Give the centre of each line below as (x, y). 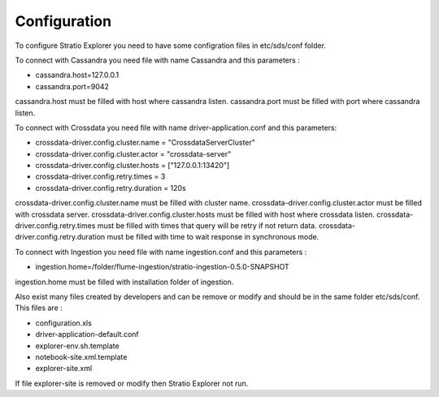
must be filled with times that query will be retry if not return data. (207, 226)
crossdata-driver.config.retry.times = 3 (100, 177)
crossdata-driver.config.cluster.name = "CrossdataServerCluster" (146, 143)
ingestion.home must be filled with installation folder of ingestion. (124, 282)
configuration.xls (64, 323)
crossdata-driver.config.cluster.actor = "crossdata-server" (133, 153)
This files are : (39, 308)
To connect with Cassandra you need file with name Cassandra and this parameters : (157, 60)
